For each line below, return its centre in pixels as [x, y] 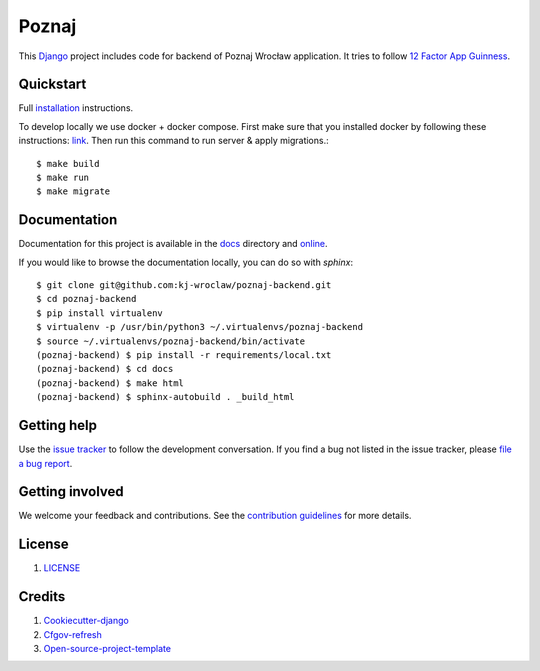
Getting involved [71, 491]
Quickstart [52, 84]
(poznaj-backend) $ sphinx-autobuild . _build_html [165, 397]
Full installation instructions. [76, 108]
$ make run [63, 178]
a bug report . [45, 463]
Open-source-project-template [107, 649]
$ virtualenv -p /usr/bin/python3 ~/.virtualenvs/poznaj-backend [200, 327]
